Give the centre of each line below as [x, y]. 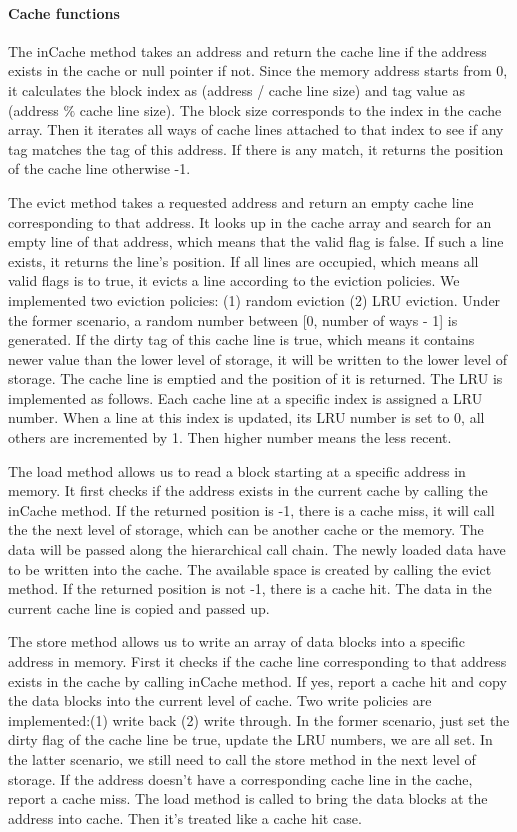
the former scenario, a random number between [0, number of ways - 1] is [233, 319]
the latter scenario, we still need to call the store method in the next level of [242, 758]
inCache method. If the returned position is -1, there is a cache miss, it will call [251, 509]
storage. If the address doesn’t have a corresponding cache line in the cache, [240, 778]
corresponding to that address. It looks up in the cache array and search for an [250, 221]
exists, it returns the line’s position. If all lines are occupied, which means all [243, 260]
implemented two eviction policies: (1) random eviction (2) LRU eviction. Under [254, 299]
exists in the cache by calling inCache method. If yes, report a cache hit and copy [257, 680]
